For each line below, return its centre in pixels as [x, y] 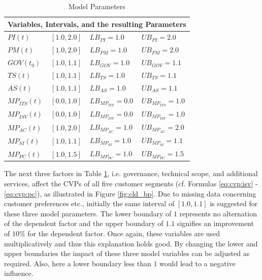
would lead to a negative [198, 263]
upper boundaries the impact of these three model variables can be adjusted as [127, 253]
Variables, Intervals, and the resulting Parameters [97, 24]
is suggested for [234, 203]
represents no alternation [218, 213]
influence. [19, 273]
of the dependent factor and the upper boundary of [84, 223]
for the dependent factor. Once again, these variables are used [124, 233]
